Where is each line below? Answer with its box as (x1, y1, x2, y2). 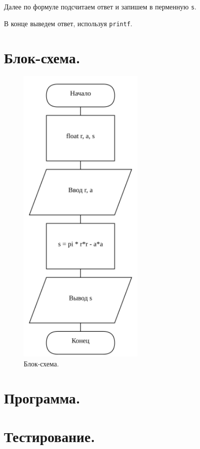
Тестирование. (4, 426, 95, 447)
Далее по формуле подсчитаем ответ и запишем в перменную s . (4, 1, 197, 11)
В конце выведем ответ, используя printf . (4, 18, 132, 28)
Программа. (4, 387, 80, 407)
